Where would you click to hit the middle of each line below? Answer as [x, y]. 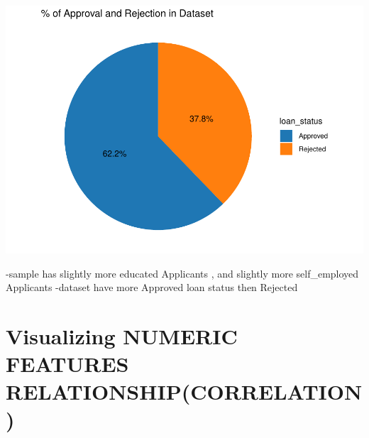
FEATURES [67, 364]
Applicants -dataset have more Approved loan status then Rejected [152, 287]
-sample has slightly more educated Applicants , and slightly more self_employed [182, 273]
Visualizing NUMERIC [122, 335]
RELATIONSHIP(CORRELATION [184, 392]
